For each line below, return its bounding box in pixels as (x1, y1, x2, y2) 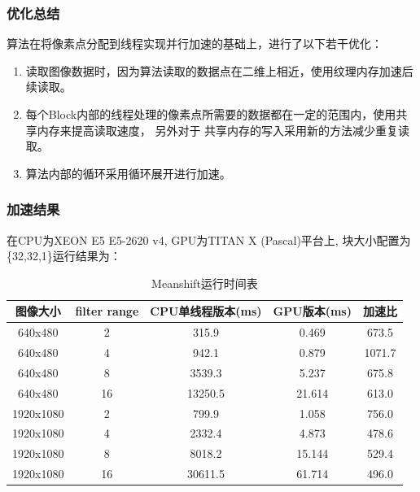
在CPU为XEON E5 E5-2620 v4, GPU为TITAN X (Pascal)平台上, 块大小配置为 (7, 231, 411, 248)
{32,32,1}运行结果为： (7, 247, 121, 264)
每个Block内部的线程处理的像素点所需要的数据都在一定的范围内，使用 (25, 106, 396, 122)
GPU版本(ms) (273, 303, 352, 320)
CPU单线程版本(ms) (150, 303, 262, 320)
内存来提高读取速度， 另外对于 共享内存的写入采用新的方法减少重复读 (37, 121, 410, 138)
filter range (75, 303, 139, 320)
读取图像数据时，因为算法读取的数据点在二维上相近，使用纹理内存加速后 (25, 62, 413, 79)
